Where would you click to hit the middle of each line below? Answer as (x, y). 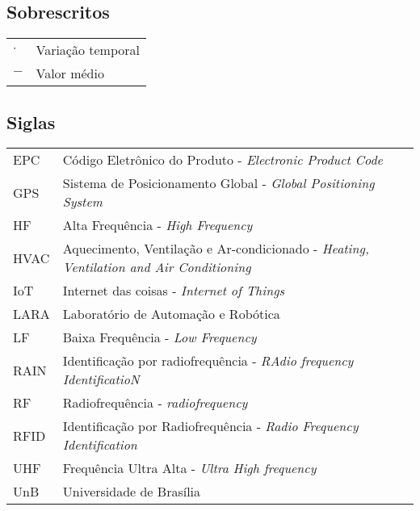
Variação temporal (88, 50)
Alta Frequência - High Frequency (157, 225)
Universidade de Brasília (132, 492)
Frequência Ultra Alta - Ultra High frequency (189, 468)
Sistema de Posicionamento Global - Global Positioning (218, 183)
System (82, 202)
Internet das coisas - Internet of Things (174, 291)
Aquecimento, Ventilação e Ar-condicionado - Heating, (216, 249)
